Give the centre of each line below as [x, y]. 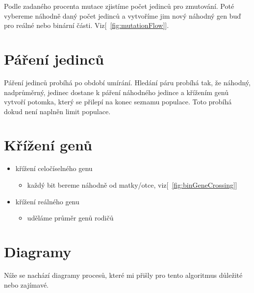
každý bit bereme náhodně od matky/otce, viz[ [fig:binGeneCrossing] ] [132, 185]
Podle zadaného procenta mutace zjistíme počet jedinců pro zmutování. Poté [119, 6]
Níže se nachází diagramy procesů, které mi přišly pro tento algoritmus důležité [123, 275]
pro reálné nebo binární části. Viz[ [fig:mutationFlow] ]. [87, 25]
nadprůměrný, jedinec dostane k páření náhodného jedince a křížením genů [116, 92]
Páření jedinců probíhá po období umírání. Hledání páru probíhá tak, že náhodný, [127, 82]
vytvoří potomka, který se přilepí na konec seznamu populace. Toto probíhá [118, 102]
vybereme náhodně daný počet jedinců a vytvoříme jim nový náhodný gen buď [123, 15]
